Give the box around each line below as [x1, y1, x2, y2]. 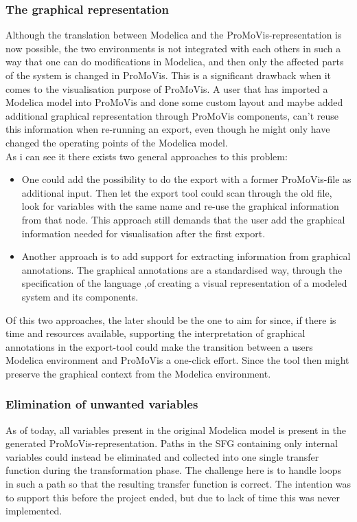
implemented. [5, 503, 62, 518]
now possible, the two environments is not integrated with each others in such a [5, 41, 341, 55]
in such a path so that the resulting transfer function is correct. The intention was [5, 477, 352, 491]
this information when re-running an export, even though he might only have [5, 122, 330, 136]
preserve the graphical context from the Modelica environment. [5, 366, 271, 380]
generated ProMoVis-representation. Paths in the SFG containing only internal [5, 436, 338, 450]
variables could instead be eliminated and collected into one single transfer [5, 449, 319, 464]
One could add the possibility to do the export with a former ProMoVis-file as [21, 172, 352, 186]
